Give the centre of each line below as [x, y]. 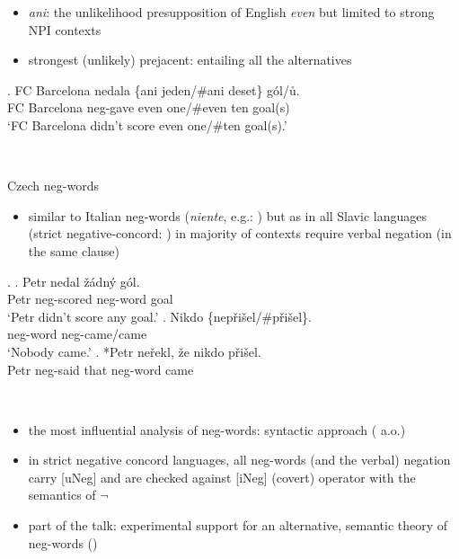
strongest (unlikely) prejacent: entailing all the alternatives [190, 60]
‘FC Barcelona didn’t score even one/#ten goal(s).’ [147, 124]
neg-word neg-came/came [77, 334]
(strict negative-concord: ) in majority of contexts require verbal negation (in [240, 233]
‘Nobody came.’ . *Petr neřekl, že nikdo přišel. [134, 351]
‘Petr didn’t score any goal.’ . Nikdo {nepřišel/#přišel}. [159, 316]
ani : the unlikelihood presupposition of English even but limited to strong [231, 12]
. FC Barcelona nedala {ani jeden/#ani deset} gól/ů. [154, 89]
